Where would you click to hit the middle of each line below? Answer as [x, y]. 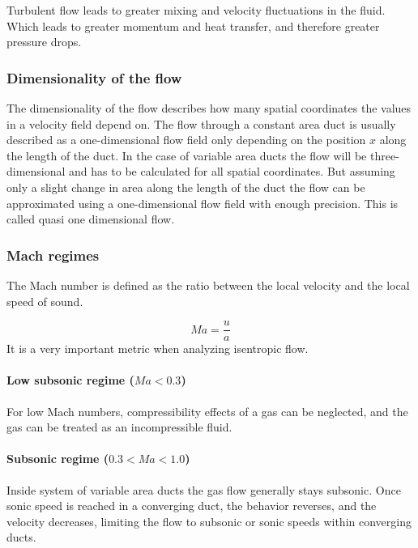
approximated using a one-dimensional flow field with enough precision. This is [203, 203]
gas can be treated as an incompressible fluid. [119, 427]
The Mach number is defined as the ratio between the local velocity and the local [208, 285]
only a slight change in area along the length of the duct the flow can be [186, 187]
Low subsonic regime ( [70, 380]
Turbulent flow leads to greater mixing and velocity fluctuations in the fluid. [196, 10]
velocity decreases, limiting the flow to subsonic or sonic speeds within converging [209, 521]
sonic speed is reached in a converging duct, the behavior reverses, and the [192, 506]
